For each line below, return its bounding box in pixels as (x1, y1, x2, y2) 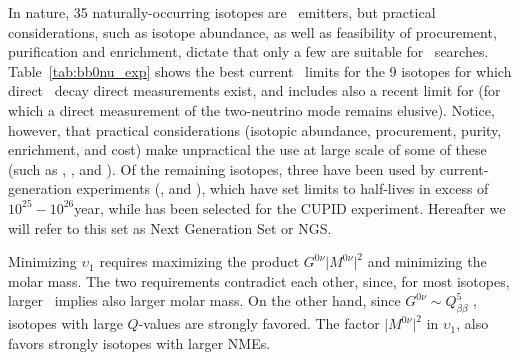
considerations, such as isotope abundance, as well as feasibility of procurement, (8, 21, 497, 42)
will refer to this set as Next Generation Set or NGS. (8, 217, 332, 238)
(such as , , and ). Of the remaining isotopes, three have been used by (8, 158, 436, 179)
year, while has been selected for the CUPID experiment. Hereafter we (74, 197, 506, 218)
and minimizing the (367, 251, 487, 272)
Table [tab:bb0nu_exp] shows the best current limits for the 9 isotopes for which (8, 60, 512, 81)
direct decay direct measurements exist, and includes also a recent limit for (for (8, 80, 501, 101)
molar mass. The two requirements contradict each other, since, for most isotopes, (8, 270, 510, 291)
